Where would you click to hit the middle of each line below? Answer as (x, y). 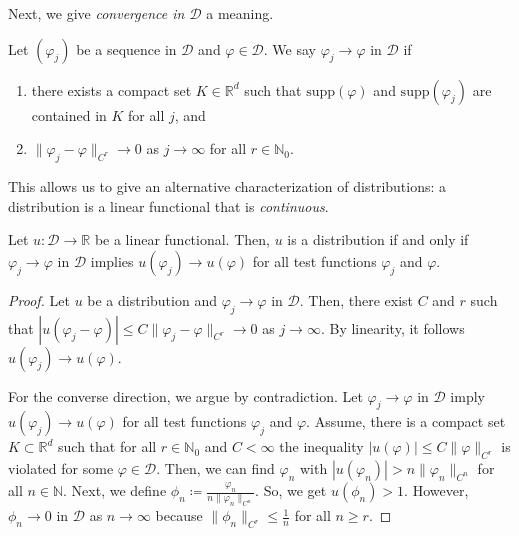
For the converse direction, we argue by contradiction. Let (185, 395)
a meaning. (240, 13)
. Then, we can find (215, 468)
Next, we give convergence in (96, 13)
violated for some (61, 468)
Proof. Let (39, 299)
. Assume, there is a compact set (406, 421)
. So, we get (291, 490)
